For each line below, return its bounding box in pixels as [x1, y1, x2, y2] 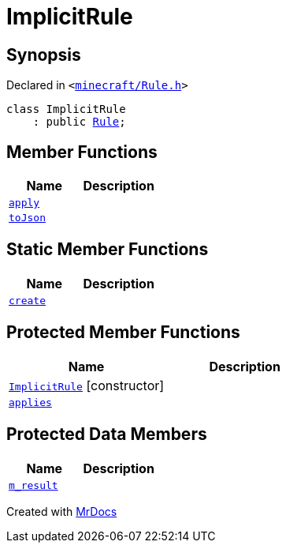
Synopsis [6, 44, 81, 65]
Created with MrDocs [6, 504, 117, 518]
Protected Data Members [6, 424, 207, 445]
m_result [9, 479, 58, 491]
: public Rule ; [32, 115, 126, 129]
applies [9, 396, 52, 408]
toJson [9, 212, 46, 224]
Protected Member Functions [6, 322, 240, 343]
